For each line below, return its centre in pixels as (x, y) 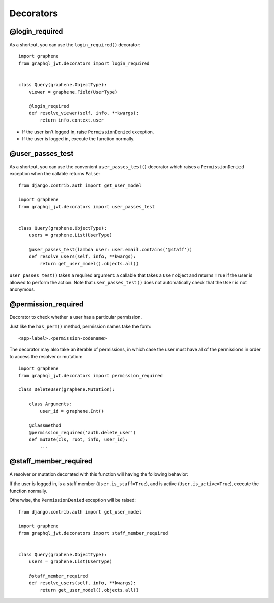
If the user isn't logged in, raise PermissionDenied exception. (88, 132)
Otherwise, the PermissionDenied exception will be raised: (73, 500)
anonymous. (22, 289)
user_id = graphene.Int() (72, 411)
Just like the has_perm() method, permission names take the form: (80, 326)
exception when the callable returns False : (55, 174)
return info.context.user (72, 120)
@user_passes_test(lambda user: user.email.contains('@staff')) (110, 249)
